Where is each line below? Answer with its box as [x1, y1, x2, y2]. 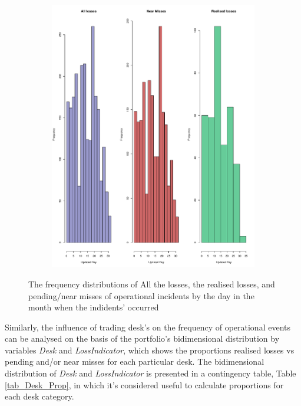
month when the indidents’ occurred [28, 301, 159, 313]
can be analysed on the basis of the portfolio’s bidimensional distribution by [5, 332, 280, 345]
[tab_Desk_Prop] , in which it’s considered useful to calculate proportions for [5, 378, 284, 391]
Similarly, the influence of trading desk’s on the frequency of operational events [5, 320, 290, 333]
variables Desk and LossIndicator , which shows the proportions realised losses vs [5, 343, 295, 356]
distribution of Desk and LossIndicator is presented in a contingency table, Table [5, 367, 296, 379]
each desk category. [5, 390, 74, 402]
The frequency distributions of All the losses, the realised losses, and [28, 277, 275, 290]
